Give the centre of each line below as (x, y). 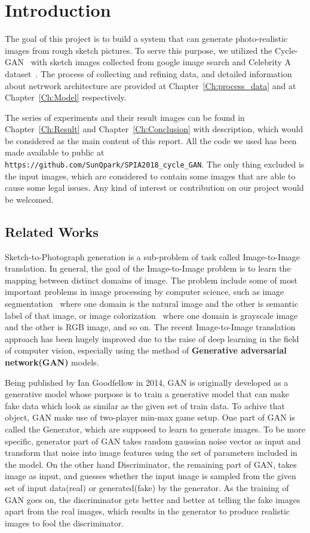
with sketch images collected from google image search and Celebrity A (161, 62)
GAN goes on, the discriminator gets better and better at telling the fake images (153, 499)
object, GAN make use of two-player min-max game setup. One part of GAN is (150, 417)
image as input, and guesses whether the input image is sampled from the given (151, 476)
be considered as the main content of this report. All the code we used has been (151, 140)
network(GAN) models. (52, 362)
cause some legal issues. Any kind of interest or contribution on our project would (154, 188)
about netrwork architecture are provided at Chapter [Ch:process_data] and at (151, 85)
